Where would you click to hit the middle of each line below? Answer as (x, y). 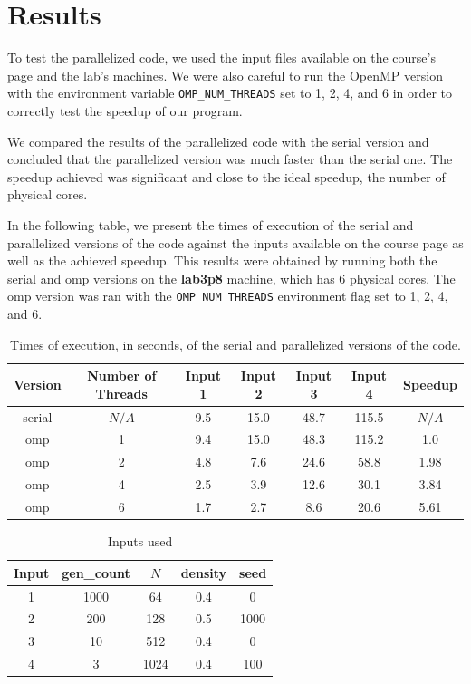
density (204, 572)
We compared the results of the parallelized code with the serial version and (218, 141)
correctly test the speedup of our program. (125, 110)
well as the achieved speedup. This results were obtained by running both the (222, 260)
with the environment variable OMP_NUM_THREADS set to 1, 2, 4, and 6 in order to (230, 93)
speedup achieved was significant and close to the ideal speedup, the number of (226, 176)
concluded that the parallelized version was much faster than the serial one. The (230, 159)
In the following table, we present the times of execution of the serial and (211, 224)
